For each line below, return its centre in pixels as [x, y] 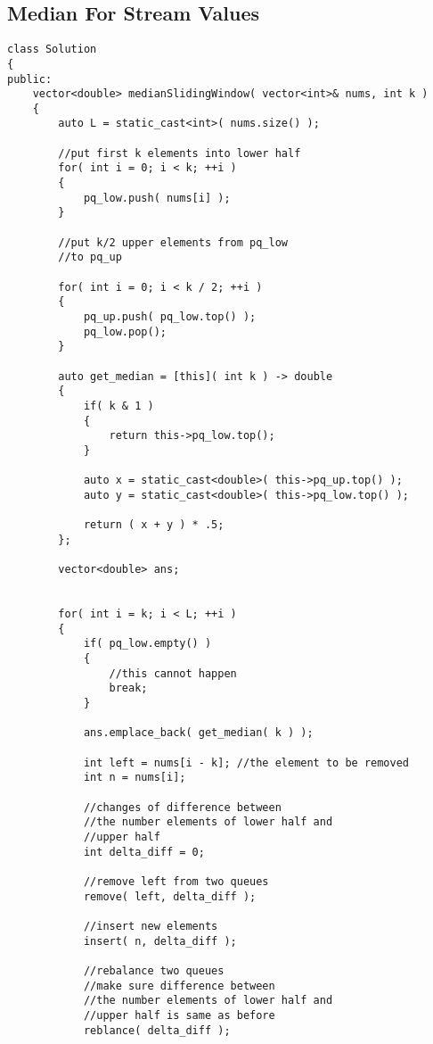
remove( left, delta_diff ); [170, 896]
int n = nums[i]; [135, 778]
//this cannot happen [173, 673]
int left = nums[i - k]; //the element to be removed [246, 762]
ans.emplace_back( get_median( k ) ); [198, 733]
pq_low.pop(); [125, 331]
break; [128, 688]
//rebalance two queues [154, 970]
